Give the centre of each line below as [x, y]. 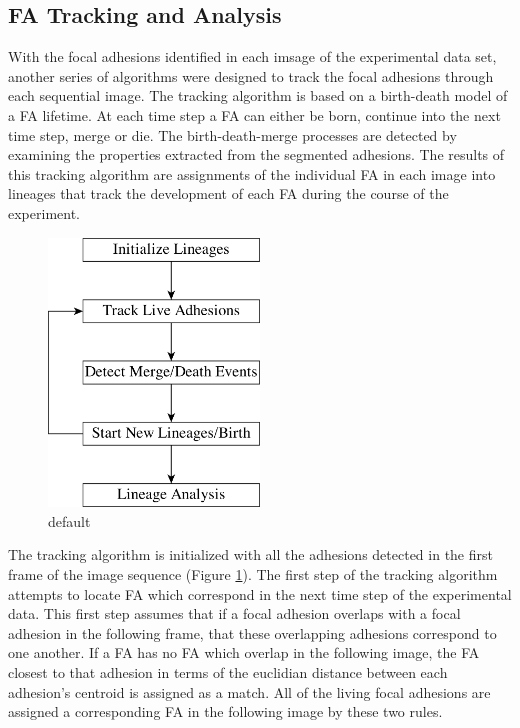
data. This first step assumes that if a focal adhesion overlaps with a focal [234, 613]
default [69, 520]
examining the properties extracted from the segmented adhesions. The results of [256, 154]
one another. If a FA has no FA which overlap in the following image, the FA [244, 652]
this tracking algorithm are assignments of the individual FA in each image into [252, 173]
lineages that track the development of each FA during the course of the [228, 193]
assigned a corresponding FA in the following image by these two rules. [225, 711]
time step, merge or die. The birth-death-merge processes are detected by [232, 134]
